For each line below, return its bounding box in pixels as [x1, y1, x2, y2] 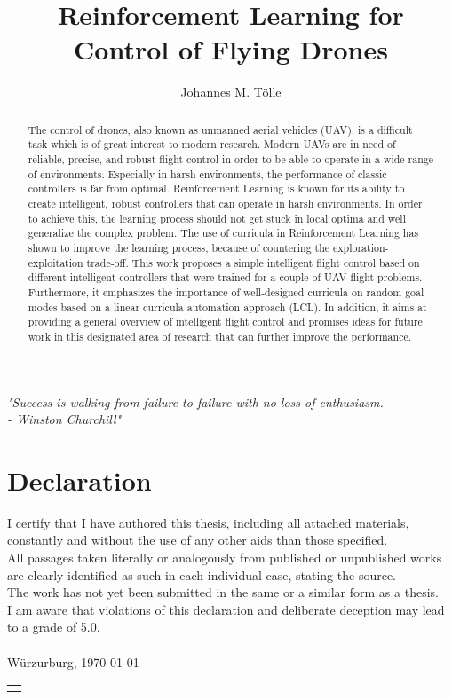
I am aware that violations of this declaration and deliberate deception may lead [7, 600, 445, 618]
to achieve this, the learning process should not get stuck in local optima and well [28, 210, 406, 225]
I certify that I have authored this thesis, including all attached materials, [7, 513, 409, 531]
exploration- [333, 240, 389, 255]
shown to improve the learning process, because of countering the [28, 240, 330, 255]
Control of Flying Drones [74, 31, 388, 67]
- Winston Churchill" [7, 410, 122, 428]
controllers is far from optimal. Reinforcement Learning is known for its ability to [28, 181, 405, 196]
